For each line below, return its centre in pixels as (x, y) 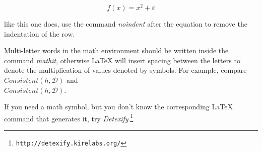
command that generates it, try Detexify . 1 (69, 117)
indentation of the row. (40, 33)
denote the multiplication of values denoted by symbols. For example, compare (125, 70)
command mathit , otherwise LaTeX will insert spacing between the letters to (122, 60)
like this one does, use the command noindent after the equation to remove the (126, 24)
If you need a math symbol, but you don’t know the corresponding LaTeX (118, 107)
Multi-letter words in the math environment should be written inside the (116, 50)
